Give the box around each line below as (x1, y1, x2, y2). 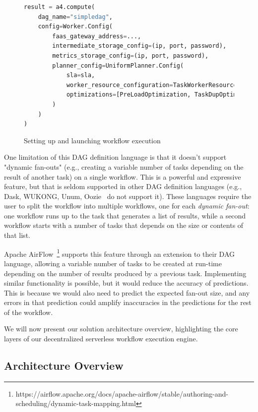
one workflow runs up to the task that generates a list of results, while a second (4, 210, 246, 220)
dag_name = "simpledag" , (38, 13, 113, 20)
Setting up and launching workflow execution (24, 135, 161, 145)
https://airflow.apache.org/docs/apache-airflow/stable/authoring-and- (15, 388, 229, 399)
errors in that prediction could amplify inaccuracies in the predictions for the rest (4, 297, 252, 308)
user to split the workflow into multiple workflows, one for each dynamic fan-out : (4, 201, 250, 211)
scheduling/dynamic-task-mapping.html (15, 398, 136, 409)
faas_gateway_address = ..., (52, 32, 141, 40)
